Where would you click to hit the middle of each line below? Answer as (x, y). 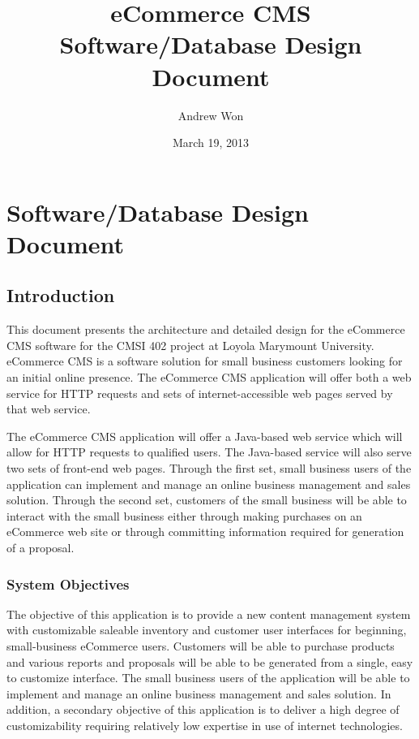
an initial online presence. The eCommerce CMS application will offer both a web (209, 377)
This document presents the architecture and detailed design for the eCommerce (206, 329)
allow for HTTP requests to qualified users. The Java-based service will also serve (209, 452)
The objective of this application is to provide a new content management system (209, 614)
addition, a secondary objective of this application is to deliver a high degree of (203, 709)
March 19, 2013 (211, 143)
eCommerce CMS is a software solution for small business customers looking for (205, 361)
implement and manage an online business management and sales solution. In (199, 693)
